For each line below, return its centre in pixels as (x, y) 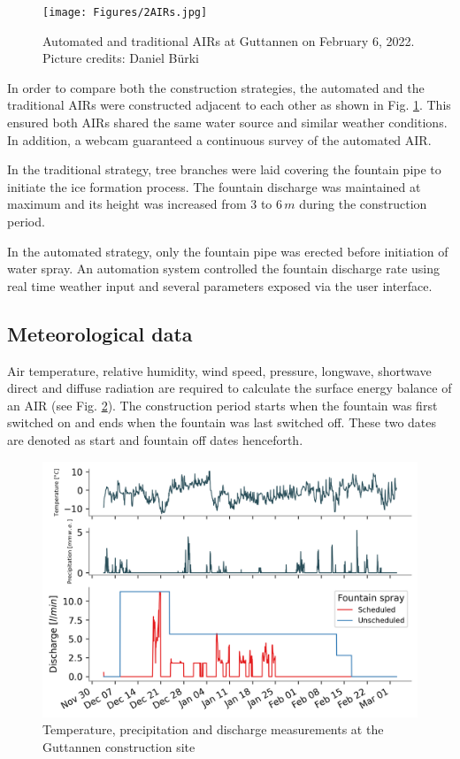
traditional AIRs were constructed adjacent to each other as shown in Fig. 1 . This (229, 105)
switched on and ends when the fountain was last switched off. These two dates (222, 422)
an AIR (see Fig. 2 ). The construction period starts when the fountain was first (222, 405)
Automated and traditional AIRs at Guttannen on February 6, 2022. (229, 40)
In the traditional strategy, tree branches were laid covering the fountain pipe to (224, 169)
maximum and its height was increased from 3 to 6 (145, 204)
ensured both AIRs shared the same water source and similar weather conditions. (227, 123)
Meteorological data (100, 333)
